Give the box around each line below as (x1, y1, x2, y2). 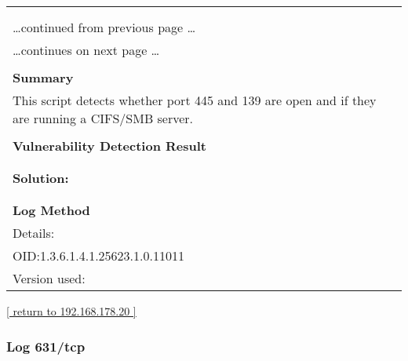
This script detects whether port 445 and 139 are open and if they (13, 91, 377, 109)
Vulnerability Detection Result (13, 137, 206, 155)
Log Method (13, 201, 90, 219)
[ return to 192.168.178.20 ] (6, 303, 137, 319)
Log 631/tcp (6, 336, 86, 356)
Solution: (13, 169, 69, 187)
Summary (13, 68, 74, 86)
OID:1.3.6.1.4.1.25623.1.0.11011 (13, 246, 184, 264)
